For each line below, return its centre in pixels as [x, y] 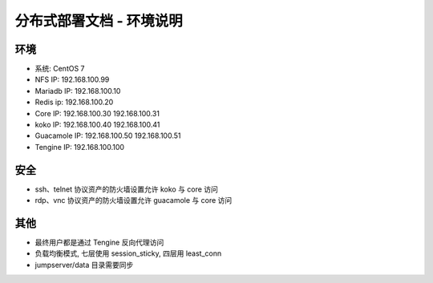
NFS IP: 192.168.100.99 [72, 79]
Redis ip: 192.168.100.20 [74, 102]
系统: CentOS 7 [60, 69]
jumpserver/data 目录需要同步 [84, 265]
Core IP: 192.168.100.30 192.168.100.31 [97, 113]
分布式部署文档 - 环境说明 [99, 21]
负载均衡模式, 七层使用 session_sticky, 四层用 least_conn [128, 253]
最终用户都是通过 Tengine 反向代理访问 [99, 242]
